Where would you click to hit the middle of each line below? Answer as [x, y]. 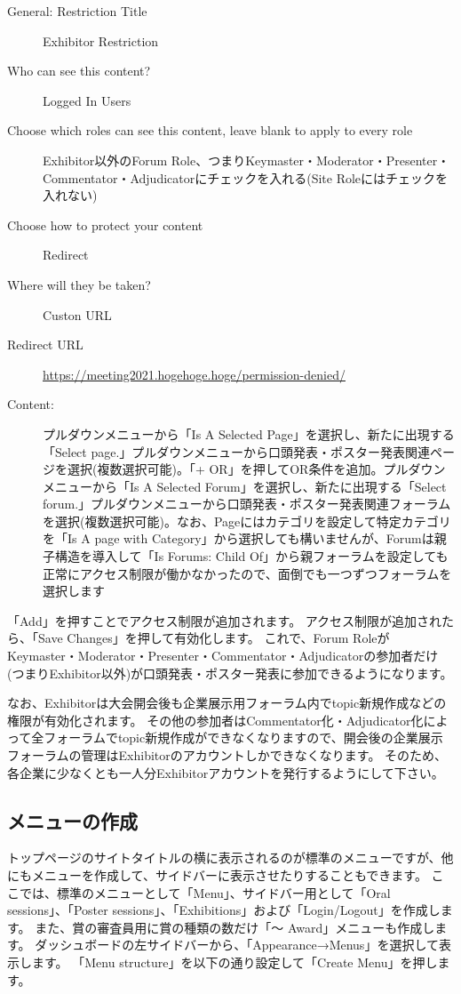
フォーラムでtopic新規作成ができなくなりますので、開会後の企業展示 [243, 737]
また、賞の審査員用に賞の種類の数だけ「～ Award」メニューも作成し [235, 927]
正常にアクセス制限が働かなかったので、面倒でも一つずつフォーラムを [247, 573]
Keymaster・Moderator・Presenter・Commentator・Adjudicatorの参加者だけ [223, 656]
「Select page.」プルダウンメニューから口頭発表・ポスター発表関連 [236, 451]
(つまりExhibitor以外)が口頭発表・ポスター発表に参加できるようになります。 [230, 673]
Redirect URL [45, 345]
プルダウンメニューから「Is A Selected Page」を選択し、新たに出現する [249, 433]
